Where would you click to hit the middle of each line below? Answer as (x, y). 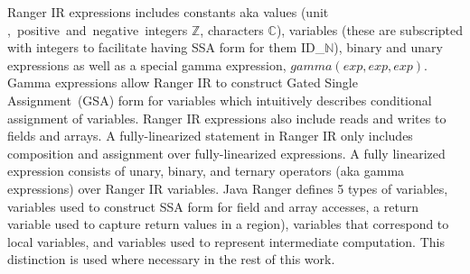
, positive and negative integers (98, 29)
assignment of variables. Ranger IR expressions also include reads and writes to (227, 118)
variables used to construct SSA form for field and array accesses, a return (213, 206)
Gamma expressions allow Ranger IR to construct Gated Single (183, 82)
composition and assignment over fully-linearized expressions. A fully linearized (226, 153)
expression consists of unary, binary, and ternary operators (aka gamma (206, 171)
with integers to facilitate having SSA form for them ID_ (166, 47)
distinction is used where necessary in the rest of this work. (171, 259)
